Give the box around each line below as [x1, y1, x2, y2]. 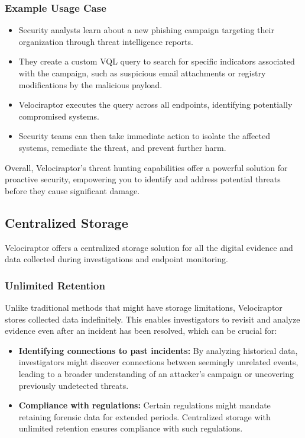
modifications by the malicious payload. [18, 78, 163, 91]
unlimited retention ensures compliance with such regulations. [18, 422, 243, 434]
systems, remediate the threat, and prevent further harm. [18, 141, 226, 153]
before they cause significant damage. [5, 184, 140, 197]
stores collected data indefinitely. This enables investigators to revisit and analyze [5, 313, 300, 325]
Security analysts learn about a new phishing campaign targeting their [18, 24, 274, 36]
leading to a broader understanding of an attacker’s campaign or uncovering [18, 367, 294, 379]
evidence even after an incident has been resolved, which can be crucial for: [5, 324, 277, 337]
